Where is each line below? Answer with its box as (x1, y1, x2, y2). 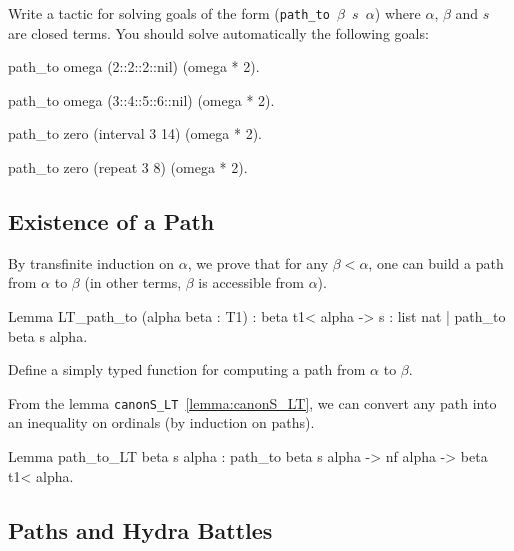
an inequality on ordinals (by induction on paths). (8, 412, 315, 433)
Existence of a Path (8, 206, 215, 237)
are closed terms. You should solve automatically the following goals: (8, 22, 429, 43)
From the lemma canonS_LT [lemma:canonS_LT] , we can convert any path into (8, 392, 497, 413)
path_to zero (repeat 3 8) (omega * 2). (8, 157, 248, 178)
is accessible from (198, 272, 304, 293)
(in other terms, (84, 272, 182, 293)
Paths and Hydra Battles (8, 514, 273, 545)
